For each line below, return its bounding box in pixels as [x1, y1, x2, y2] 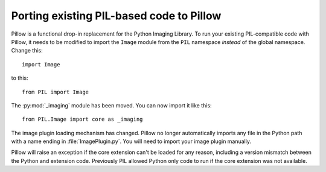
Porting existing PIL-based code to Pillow [11, 9, 222, 22]
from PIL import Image [22, 88, 89, 95]
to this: [11, 74, 28, 81]
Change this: [11, 47, 43, 54]
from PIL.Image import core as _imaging [22, 116, 143, 123]
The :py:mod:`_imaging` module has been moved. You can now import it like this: [11, 101, 212, 109]
